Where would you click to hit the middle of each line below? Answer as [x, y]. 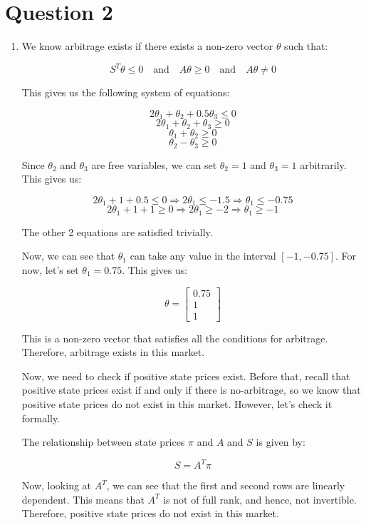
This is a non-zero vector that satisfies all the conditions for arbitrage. [175, 338]
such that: [306, 46]
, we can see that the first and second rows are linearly [226, 485]
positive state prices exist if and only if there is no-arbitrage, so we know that [191, 390]
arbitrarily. [323, 164]
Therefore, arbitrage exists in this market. [113, 352]
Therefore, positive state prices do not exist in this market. [150, 513]
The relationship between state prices [103, 442]
